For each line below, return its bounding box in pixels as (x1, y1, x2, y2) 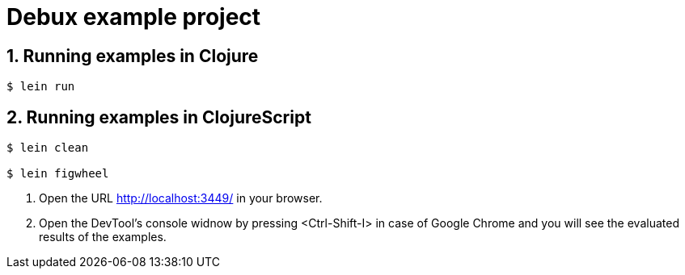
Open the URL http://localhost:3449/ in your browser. (39, 191, 323, 206)
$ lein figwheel (6, 167, 109, 181)
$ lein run (6, 80, 75, 94)
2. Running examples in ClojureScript (6, 106, 311, 127)
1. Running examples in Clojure (6, 45, 259, 66)
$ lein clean (6, 141, 89, 155)
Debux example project (6, 3, 261, 31)
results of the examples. (39, 230, 167, 244)
